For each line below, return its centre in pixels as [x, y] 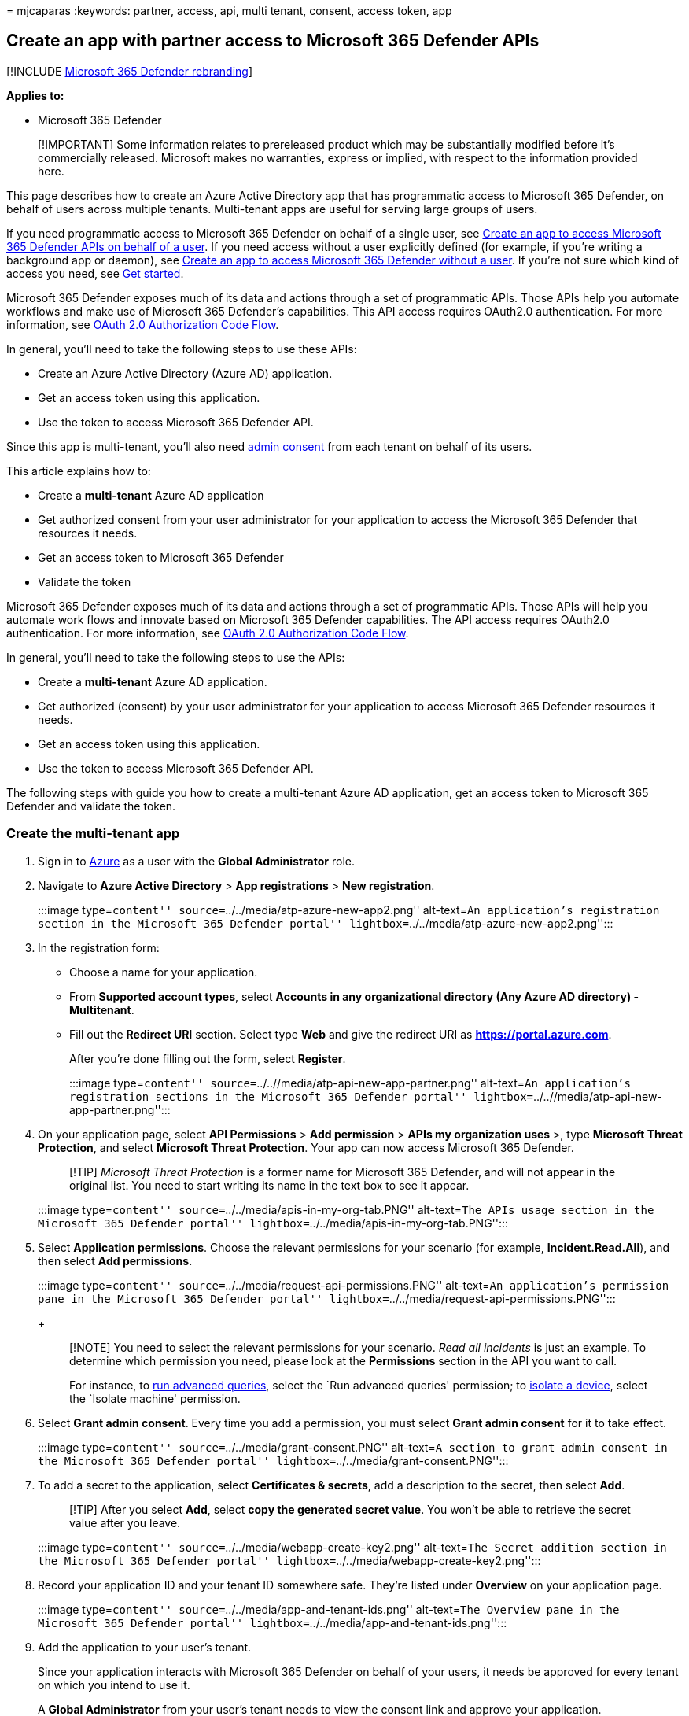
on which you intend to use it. [114, 1685]
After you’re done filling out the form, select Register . [208, 1058]
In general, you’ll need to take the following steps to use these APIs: [182, 349]
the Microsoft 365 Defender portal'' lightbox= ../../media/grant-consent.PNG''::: [273, 1460]
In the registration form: [99, 947]
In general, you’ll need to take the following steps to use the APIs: [176, 657]
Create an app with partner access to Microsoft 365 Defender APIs [273, 41]
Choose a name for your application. [164, 972]
